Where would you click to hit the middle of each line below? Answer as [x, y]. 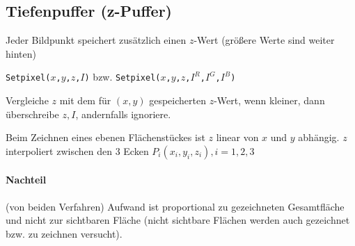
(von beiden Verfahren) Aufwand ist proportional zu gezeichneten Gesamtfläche [175, 206]
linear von [237, 137]
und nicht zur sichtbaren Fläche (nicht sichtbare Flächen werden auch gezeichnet [178, 220]
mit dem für [85, 100]
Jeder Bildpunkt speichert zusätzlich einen [96, 40]
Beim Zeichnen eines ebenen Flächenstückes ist [105, 137]
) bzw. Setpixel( [123, 77]
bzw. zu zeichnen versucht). [64, 233]
